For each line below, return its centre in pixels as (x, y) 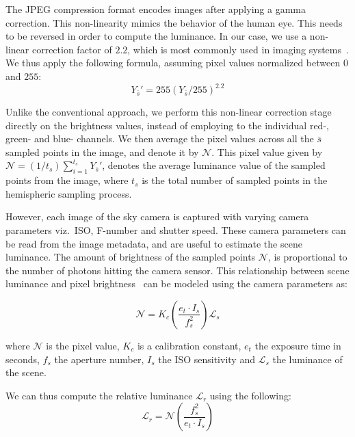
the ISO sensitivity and (207, 359)
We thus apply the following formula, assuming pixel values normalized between (173, 63)
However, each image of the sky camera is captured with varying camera (157, 216)
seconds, (23, 359)
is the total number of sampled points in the (235, 180)
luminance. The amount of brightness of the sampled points (131, 257)
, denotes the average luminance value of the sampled (214, 165)
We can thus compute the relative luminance (99, 395)
